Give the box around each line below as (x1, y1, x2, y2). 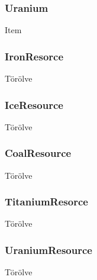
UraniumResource (5, 242, 92, 257)
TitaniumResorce (5, 194, 88, 209)
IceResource (5, 97, 63, 112)
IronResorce (5, 49, 64, 63)
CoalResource (5, 146, 72, 160)
